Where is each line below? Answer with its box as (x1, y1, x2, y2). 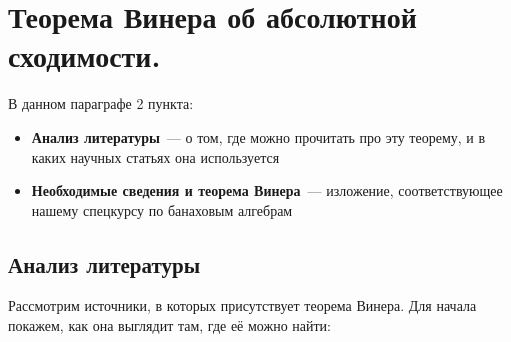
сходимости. (8, 35, 161, 76)
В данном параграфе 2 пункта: (8, 93, 194, 114)
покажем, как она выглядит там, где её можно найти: (8, 315, 332, 336)
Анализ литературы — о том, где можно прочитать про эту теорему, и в (31, 126, 486, 147)
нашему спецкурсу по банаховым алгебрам (31, 199, 293, 220)
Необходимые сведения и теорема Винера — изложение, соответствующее (31, 180, 503, 201)
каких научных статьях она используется (31, 146, 280, 167)
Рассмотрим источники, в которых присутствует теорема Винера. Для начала (8, 295, 477, 316)
